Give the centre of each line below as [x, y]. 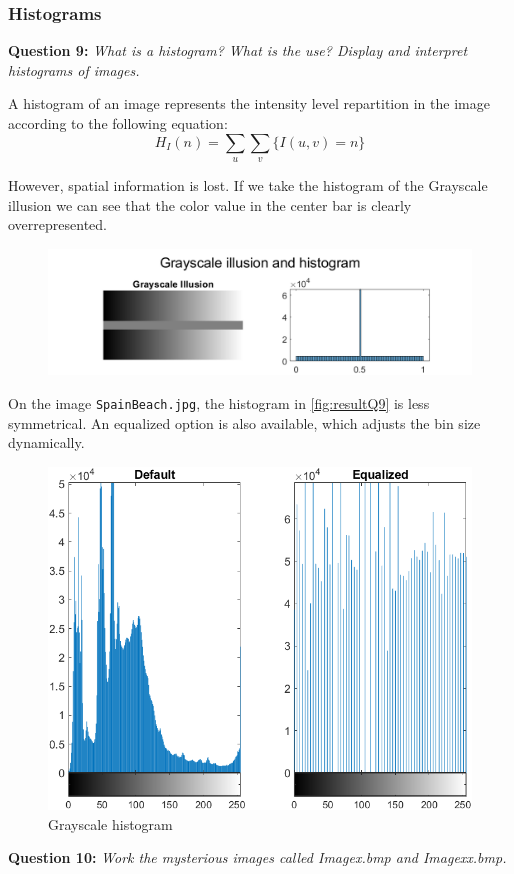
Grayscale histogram [110, 823]
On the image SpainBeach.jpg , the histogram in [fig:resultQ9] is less [219, 403]
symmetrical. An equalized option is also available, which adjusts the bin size [244, 422]
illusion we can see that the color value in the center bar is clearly [210, 204]
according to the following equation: [118, 123]
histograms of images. [74, 69]
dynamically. [46, 442]
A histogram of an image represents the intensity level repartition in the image [249, 103]
